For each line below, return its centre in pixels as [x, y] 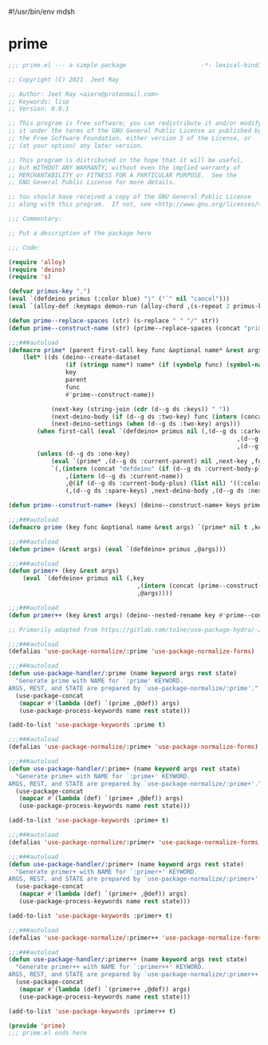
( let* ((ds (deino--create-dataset [82, 358]
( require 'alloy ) [37, 262]
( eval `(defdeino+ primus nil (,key [84, 579]
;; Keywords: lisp [39, 102]
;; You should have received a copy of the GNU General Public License [130, 197]
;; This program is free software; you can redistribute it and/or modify [135, 123]
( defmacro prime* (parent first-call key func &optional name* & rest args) [137, 350]
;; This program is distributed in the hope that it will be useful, [126, 160]
